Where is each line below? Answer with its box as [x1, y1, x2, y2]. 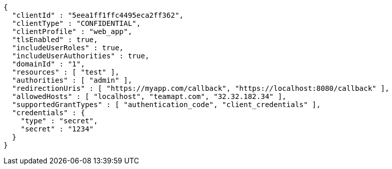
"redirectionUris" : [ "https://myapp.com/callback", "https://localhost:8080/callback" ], [12, 84, 389, 92]
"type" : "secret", [20, 117, 98, 125]
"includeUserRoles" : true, [12, 44, 124, 52]
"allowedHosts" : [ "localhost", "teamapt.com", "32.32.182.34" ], [12, 92, 287, 100]
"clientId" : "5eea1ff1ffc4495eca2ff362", [12, 11, 184, 19]
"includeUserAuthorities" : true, [12, 52, 149, 60]
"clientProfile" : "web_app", [12, 27, 132, 36]
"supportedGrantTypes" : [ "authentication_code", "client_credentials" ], [12, 100, 321, 109]
